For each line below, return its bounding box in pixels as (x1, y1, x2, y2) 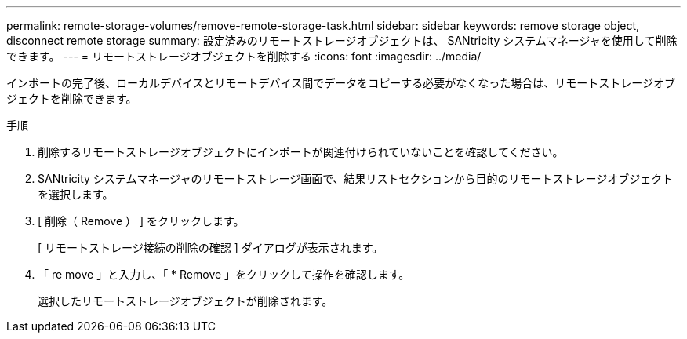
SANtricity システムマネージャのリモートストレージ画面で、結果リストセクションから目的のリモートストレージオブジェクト (38, 172, 674, 185)
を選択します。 (38, 188, 114, 201)
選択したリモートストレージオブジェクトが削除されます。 (38, 294, 333, 308)
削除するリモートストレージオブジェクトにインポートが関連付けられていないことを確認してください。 (38, 145, 564, 159)
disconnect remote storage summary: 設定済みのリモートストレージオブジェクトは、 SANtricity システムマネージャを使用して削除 (6, 34, 678, 47)
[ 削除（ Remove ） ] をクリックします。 (38, 214, 245, 228)
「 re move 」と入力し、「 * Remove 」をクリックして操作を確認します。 (38, 268, 410, 281)
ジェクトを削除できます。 (6, 92, 137, 105)
